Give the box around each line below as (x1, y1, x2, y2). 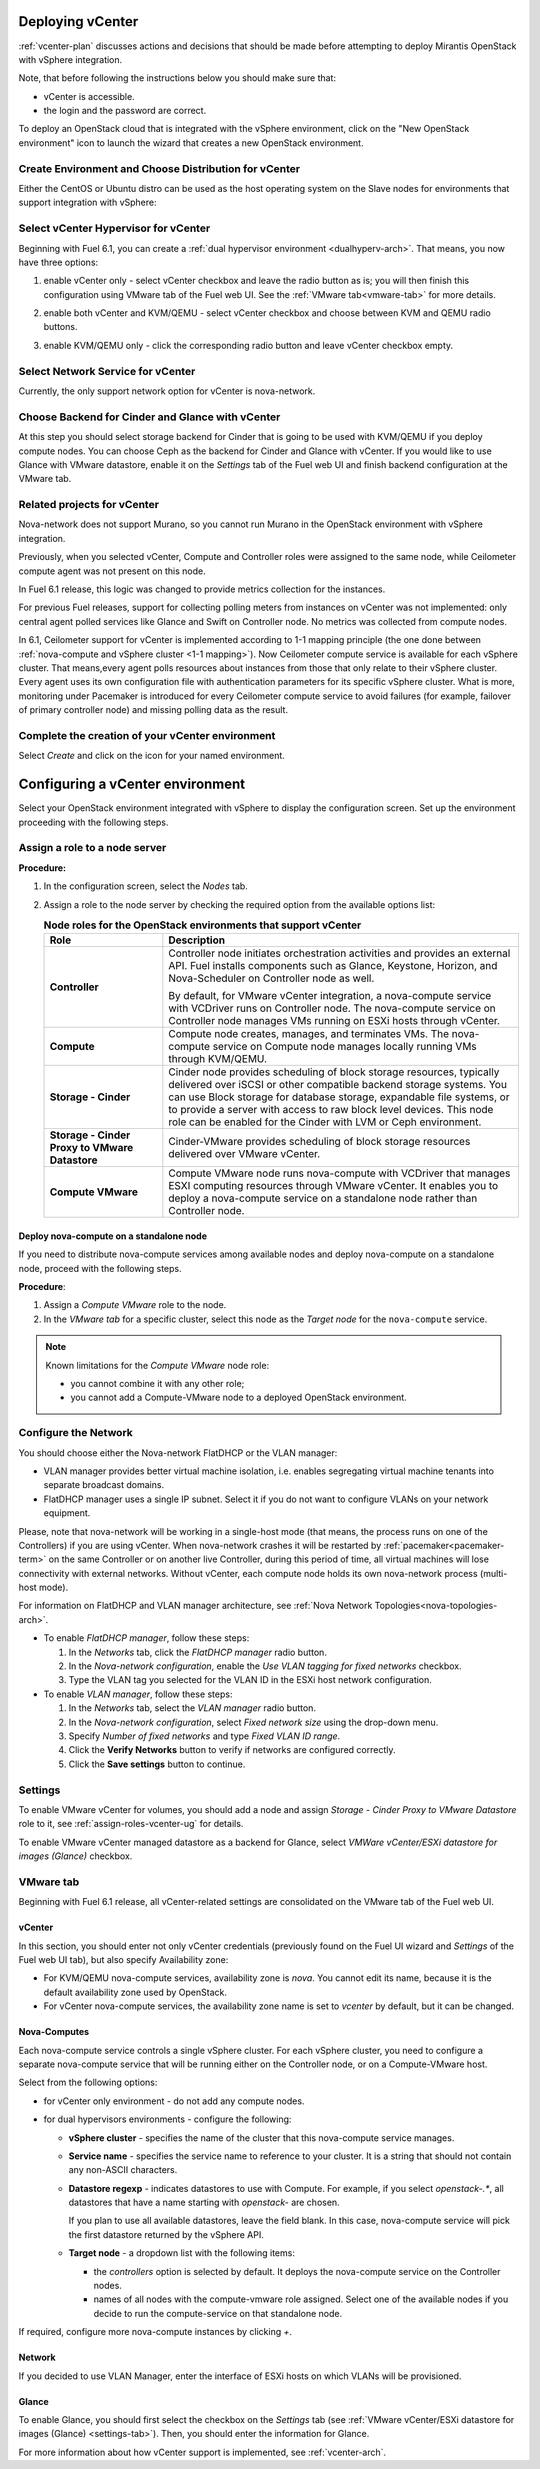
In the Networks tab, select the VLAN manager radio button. (68, 1702, 317, 1714)
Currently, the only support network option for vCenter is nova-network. (18, 385, 316, 397)
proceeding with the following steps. (18, 816, 169, 828)
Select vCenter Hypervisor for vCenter (18, 221, 211, 235)
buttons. (43, 321, 78, 333)
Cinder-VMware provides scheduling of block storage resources (168, 1135, 471, 1149)
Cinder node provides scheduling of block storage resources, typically (168, 1065, 500, 1079)
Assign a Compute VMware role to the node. (43, 1299, 227, 1311)
